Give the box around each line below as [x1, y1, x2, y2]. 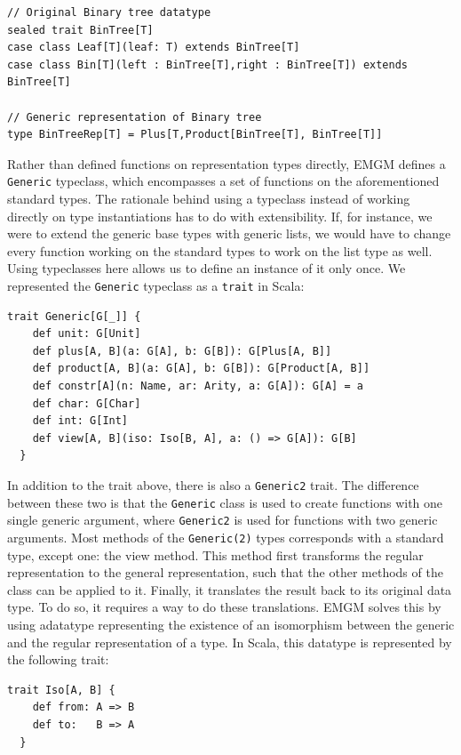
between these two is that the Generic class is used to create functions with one [7, 493, 443, 511]
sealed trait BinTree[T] [7, 23, 154, 36]
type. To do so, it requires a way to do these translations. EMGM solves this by [7, 598, 441, 616]
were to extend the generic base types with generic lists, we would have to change [7, 224, 451, 243]
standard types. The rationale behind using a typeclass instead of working [7, 189, 410, 207]
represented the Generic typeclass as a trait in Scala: [7, 276, 305, 294]
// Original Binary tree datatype [7, 6, 211, 19]
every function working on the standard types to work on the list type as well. [7, 241, 433, 260]
